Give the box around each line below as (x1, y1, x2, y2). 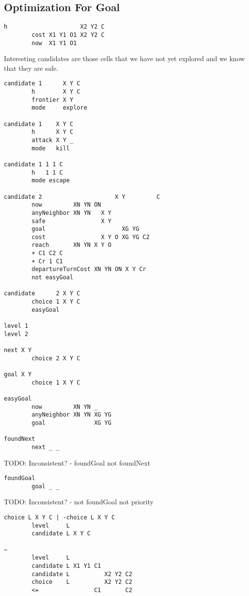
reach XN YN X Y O (31, 242, 111, 249)
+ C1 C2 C (31, 250, 63, 257)
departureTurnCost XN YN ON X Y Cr (31, 266, 146, 273)
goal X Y (4, 370, 32, 378)
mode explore (31, 104, 87, 112)
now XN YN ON (31, 201, 101, 209)
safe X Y (31, 217, 111, 225)
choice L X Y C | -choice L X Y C (4, 514, 115, 521)
